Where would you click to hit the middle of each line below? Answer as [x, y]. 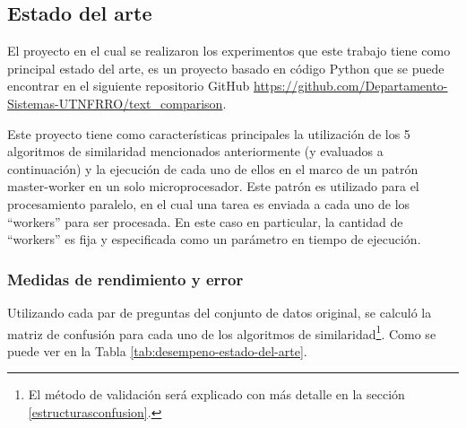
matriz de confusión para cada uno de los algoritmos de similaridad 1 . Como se [222, 332]
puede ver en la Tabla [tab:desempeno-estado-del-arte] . [157, 350]
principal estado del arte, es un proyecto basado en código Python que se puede [226, 68]
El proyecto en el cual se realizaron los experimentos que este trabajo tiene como [229, 51]
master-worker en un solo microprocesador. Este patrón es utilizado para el [213, 186]
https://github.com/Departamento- [350, 86]
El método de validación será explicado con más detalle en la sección [216, 394]
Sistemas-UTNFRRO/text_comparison [115, 103]
